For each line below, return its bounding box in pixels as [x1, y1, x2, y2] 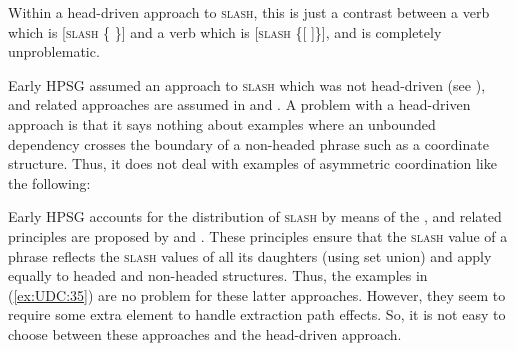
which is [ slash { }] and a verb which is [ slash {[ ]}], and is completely [8, 21, 442, 42]
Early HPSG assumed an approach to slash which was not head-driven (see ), [8, 74, 486, 95]
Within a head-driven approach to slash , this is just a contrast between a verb [8, 2, 490, 22]
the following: [8, 172, 91, 193]
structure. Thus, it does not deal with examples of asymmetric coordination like [8, 153, 497, 174]
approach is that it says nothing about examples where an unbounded [8, 113, 436, 134]
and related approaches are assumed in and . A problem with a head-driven [8, 94, 471, 115]
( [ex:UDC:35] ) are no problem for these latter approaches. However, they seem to [8, 284, 506, 305]
